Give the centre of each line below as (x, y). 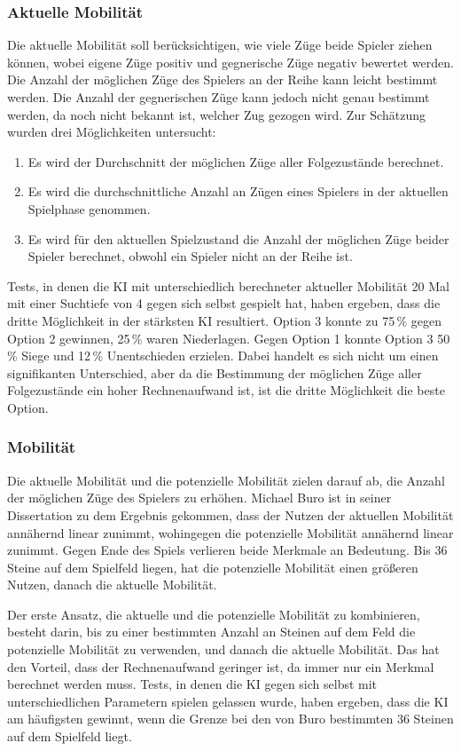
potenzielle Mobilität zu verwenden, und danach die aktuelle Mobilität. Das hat (223, 649)
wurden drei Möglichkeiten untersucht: (112, 132)
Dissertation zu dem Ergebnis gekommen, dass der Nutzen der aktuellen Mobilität (230, 514)
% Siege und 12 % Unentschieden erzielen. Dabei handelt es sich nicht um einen (223, 356)
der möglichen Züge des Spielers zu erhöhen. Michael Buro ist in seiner (199, 498)
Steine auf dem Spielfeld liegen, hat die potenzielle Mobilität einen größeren (213, 567)
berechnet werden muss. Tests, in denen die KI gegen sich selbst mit (192, 684)
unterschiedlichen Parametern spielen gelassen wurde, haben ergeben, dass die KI (228, 701)
